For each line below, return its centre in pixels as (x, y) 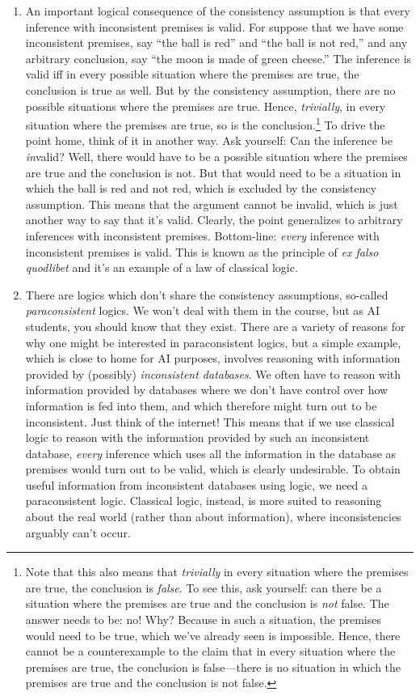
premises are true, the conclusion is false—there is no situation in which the (213, 666)
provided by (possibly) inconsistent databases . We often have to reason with (213, 373)
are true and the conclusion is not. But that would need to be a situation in (213, 172)
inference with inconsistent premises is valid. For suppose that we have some (214, 26)
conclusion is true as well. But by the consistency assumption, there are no (210, 89)
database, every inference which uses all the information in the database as (211, 453)
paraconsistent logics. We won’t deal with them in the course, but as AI (203, 310)
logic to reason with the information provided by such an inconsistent (197, 437)
